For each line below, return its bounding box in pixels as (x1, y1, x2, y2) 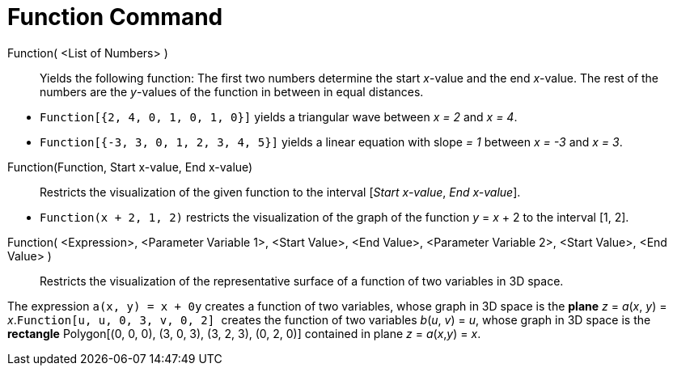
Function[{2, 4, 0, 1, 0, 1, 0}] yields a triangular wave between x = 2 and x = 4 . (40, 109, 518, 124)
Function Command (7, 3, 223, 31)
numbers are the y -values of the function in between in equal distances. (40, 84, 424, 99)
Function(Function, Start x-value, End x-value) (7, 159, 253, 174)
